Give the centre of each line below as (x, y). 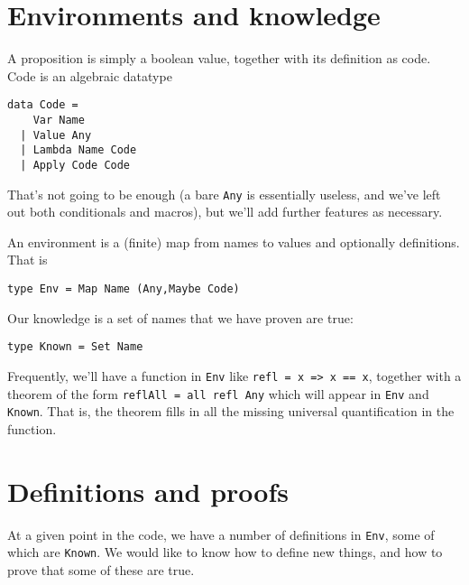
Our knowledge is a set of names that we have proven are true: (180, 317)
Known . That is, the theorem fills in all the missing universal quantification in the (231, 411)
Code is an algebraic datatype (90, 75)
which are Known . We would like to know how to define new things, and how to (225, 552)
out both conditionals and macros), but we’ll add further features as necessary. (225, 212)
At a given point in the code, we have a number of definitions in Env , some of (221, 534)
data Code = (43, 105)
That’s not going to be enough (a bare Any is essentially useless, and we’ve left (224, 194)
